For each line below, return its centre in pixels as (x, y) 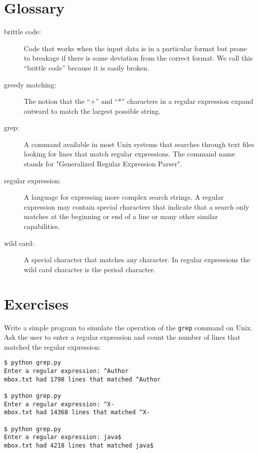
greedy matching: (30, 84)
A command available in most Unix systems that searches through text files (139, 144)
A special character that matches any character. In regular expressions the (137, 260)
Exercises (36, 303)
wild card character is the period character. (90, 269)
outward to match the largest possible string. (92, 111)
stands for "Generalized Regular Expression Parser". (103, 164)
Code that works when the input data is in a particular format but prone (135, 48)
